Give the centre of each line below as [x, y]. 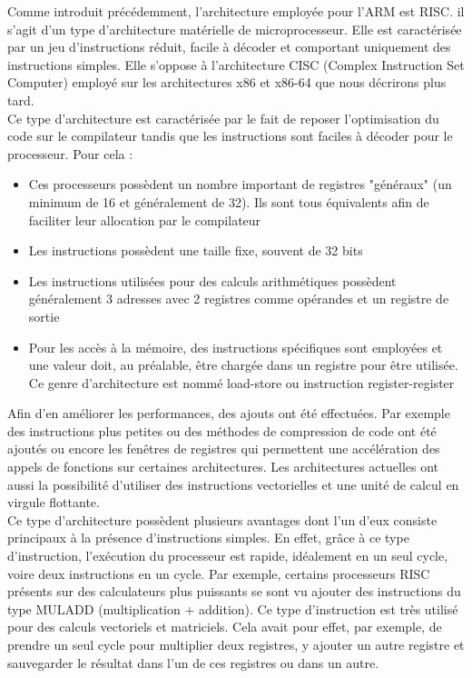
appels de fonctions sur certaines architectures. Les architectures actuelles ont [223, 467]
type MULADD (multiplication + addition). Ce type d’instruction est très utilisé [233, 608]
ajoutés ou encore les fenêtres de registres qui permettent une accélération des [224, 449]
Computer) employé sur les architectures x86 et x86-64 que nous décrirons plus [227, 82]
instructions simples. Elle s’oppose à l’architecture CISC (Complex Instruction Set [236, 64]
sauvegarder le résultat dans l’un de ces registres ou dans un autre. [193, 662]
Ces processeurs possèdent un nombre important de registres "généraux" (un [240, 184]
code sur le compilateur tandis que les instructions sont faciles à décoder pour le [230, 136]
